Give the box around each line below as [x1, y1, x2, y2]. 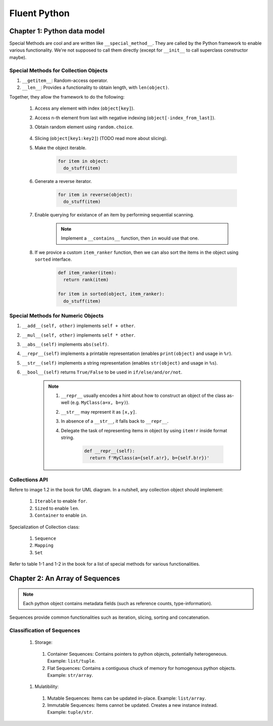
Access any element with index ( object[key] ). [34, 105, 135, 111]
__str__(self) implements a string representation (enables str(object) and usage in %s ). [22, 359, 218, 366]
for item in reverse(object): [58, 192, 133, 198]
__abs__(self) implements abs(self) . [22, 341, 109, 347]
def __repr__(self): [84, 448, 135, 453]
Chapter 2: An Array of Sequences [9, 574, 120, 583]
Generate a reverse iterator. [34, 178, 92, 185]
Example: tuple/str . [47, 709, 94, 715]
